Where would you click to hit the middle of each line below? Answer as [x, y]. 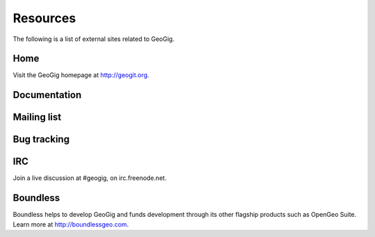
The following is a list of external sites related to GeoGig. [94, 39]
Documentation [47, 95]
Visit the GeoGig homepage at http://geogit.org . [81, 75]
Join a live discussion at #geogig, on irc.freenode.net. [90, 178]
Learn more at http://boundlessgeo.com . [71, 224]
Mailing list [37, 117]
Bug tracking [41, 139]
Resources [44, 18]
